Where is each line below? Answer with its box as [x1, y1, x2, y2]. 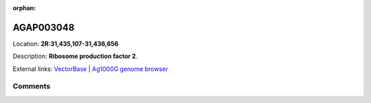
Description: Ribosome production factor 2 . [12, 52, 138, 61]
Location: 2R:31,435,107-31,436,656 [12, 40, 119, 48]
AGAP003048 [12, 21, 75, 33]
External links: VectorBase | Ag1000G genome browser [12, 65, 168, 73]
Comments [12, 82, 51, 91]
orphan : [12, 4, 36, 12]
